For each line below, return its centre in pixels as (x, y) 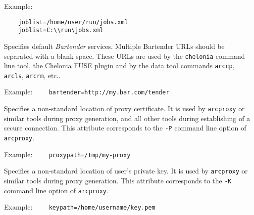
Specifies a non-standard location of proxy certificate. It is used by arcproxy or (124, 108)
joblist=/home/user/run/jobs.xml (73, 22)
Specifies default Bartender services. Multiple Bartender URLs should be (114, 46)
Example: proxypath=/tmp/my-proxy (67, 154)
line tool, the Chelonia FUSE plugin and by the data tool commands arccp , (119, 65)
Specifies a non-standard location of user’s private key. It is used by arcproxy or (126, 171)
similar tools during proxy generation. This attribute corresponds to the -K (118, 180)
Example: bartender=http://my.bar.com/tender (87, 92)
